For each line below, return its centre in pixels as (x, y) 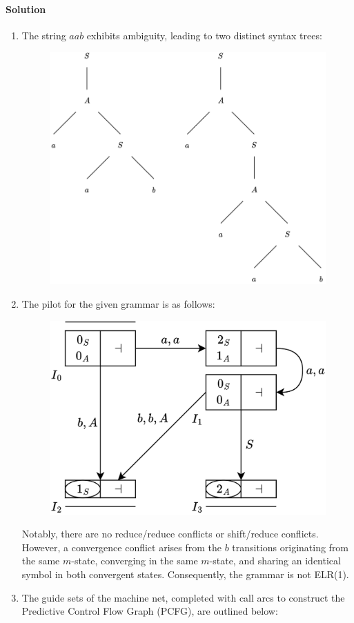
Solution (26, 9)
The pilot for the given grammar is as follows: (118, 303)
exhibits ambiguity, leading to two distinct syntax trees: (204, 35)
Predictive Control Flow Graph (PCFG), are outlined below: (150, 611)
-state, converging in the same (135, 561)
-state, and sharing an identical (275, 561)
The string (44, 35)
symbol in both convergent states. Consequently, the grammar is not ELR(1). (185, 574)
